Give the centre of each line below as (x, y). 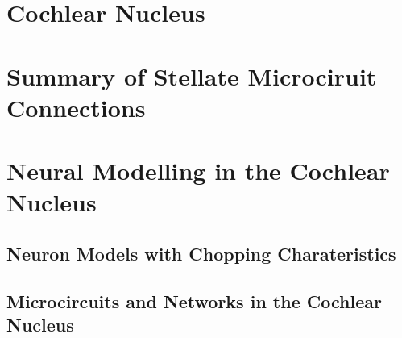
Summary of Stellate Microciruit (192, 75)
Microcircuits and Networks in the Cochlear (194, 300)
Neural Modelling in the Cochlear (198, 171)
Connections (76, 107)
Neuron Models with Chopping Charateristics (201, 253)
